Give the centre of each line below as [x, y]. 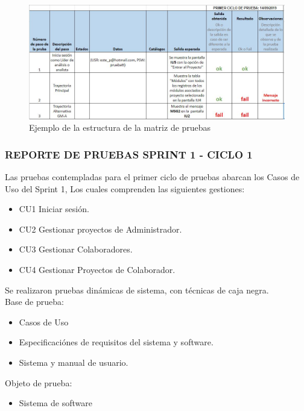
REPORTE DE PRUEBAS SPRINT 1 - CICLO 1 [129, 154]
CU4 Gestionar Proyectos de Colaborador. [97, 269]
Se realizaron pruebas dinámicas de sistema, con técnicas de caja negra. [137, 290]
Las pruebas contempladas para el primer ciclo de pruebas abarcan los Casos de [152, 176]
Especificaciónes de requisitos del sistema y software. [116, 342]
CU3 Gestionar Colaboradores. [76, 249]
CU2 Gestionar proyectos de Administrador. [100, 229]
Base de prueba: [34, 302]
